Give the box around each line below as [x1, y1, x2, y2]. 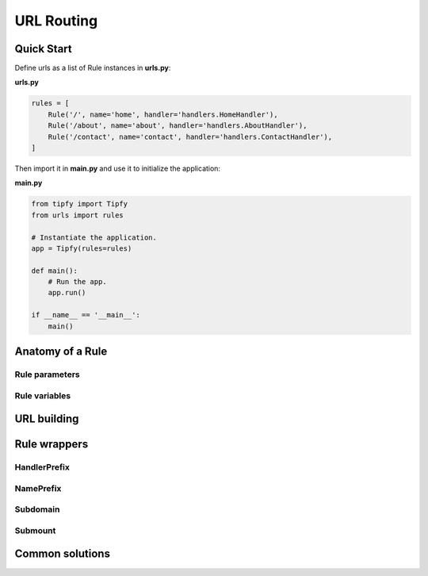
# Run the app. [48, 278, 107, 286]
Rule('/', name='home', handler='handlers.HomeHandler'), [48, 109, 278, 119]
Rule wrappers [14, 437, 89, 451]
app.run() [48, 288, 86, 298]
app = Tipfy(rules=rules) [31, 244, 132, 253]
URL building [14, 413, 79, 426]
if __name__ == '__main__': [31, 310, 140, 320]
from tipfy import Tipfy [31, 199, 128, 209]
